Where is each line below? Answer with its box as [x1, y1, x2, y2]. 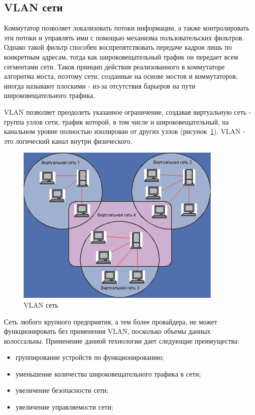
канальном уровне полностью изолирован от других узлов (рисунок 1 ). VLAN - [4, 126, 245, 136]
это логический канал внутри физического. [4, 135, 132, 146]
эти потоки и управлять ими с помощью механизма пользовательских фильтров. [4, 32, 244, 42]
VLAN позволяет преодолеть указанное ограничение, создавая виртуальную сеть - [4, 106, 251, 117]
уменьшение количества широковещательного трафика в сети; [15, 368, 201, 379]
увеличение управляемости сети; [15, 402, 113, 412]
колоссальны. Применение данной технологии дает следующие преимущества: [4, 335, 240, 346]
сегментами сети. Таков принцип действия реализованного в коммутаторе [4, 61, 225, 71]
